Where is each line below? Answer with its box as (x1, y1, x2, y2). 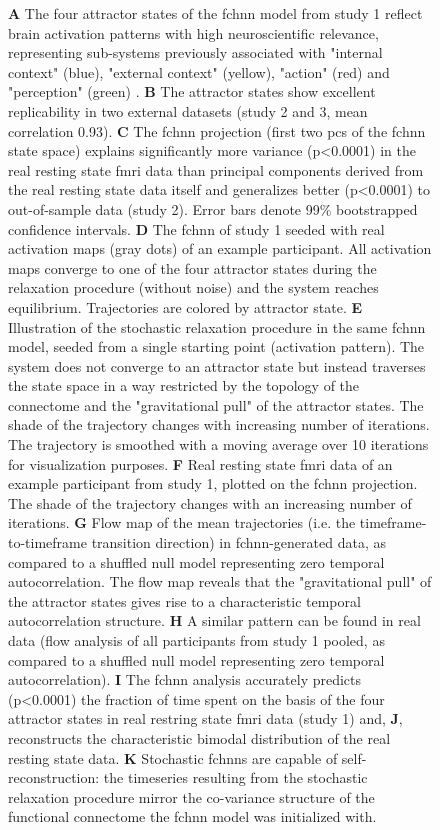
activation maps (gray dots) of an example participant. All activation (8, 238, 432, 259)
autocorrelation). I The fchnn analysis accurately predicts (8, 669, 362, 690)
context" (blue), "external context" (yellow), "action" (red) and (8, 61, 390, 82)
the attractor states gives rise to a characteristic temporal (8, 590, 361, 611)
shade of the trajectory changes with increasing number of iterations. (8, 414, 430, 435)
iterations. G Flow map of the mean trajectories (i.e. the (8, 512, 356, 533)
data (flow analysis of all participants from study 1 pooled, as (8, 630, 385, 650)
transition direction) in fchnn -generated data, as (91, 532, 386, 553)
